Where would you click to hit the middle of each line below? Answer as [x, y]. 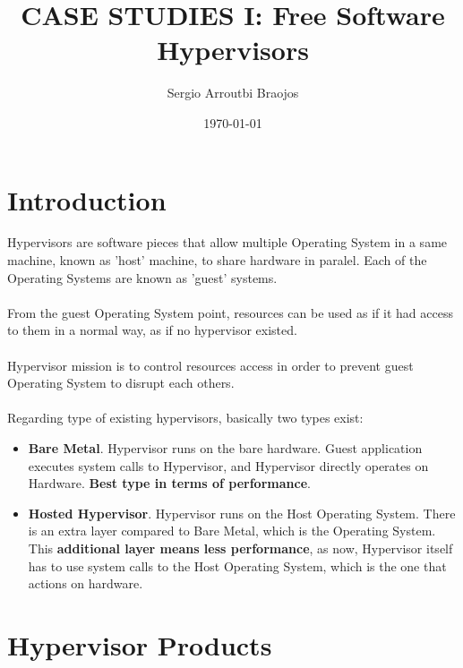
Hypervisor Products [140, 644]
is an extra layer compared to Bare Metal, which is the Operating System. [232, 531]
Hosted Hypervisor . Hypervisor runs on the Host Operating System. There [242, 513]
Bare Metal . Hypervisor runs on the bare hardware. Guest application [225, 447]
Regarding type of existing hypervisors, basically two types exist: [185, 418]
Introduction [87, 199]
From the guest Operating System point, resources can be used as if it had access [230, 312]
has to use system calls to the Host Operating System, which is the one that [237, 565]
